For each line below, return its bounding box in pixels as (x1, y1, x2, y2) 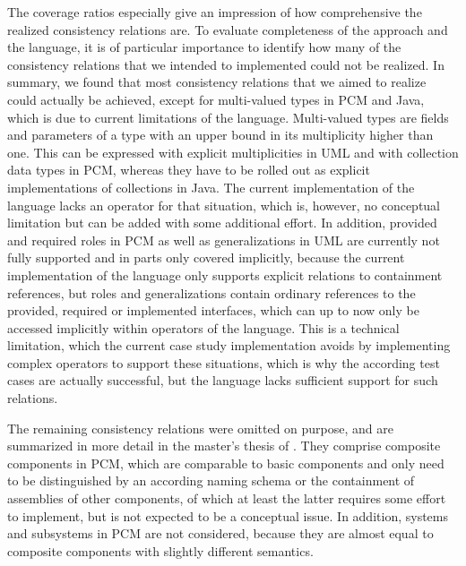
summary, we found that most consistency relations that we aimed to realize (7, 73, 427, 91)
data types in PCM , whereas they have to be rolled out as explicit (7, 160, 370, 179)
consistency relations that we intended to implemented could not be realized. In (7, 55, 444, 73)
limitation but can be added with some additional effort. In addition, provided (7, 213, 437, 232)
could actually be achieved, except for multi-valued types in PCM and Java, (7, 90, 425, 108)
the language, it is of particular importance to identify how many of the (7, 38, 401, 56)
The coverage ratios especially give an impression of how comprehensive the (7, 3, 422, 21)
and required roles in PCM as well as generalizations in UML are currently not (7, 230, 440, 249)
